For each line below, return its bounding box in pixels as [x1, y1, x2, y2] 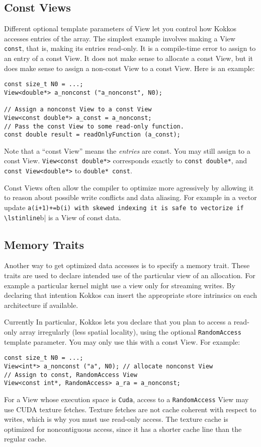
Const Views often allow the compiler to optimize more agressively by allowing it [4, 182, 254, 193]
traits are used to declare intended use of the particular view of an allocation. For [4, 270, 255, 281]
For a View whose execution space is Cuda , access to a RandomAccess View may [4, 394, 249, 404]
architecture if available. [4, 299, 78, 310]
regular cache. [4, 433, 47, 444]
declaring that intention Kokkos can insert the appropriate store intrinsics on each [4, 290, 257, 300]
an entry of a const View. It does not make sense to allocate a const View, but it [4, 53, 253, 63]
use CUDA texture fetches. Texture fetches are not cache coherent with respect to [4, 404, 256, 414]
